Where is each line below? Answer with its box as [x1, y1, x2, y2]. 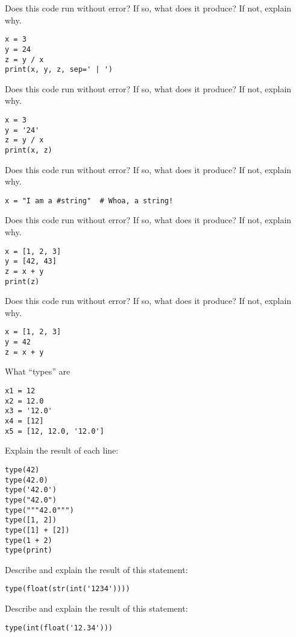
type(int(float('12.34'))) [5, 623, 113, 632]
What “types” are [5, 365, 71, 378]
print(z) [5, 277, 40, 286]
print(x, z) [5, 145, 52, 154]
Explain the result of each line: [5, 444, 119, 457]
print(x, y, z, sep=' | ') [5, 65, 113, 74]
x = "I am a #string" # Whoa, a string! [5, 196, 174, 205]
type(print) [5, 546, 52, 555]
